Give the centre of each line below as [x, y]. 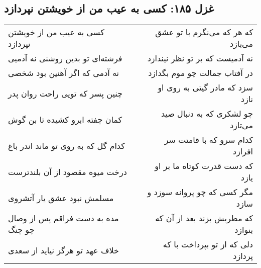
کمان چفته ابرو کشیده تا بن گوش [65, 119]
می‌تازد [241, 125]
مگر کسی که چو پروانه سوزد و [200, 192]
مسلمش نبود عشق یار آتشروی [61, 198]
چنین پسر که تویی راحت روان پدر [65, 93]
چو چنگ [21, 230]
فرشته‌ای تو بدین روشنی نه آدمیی [65, 58]
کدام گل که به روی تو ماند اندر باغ [67, 145]
